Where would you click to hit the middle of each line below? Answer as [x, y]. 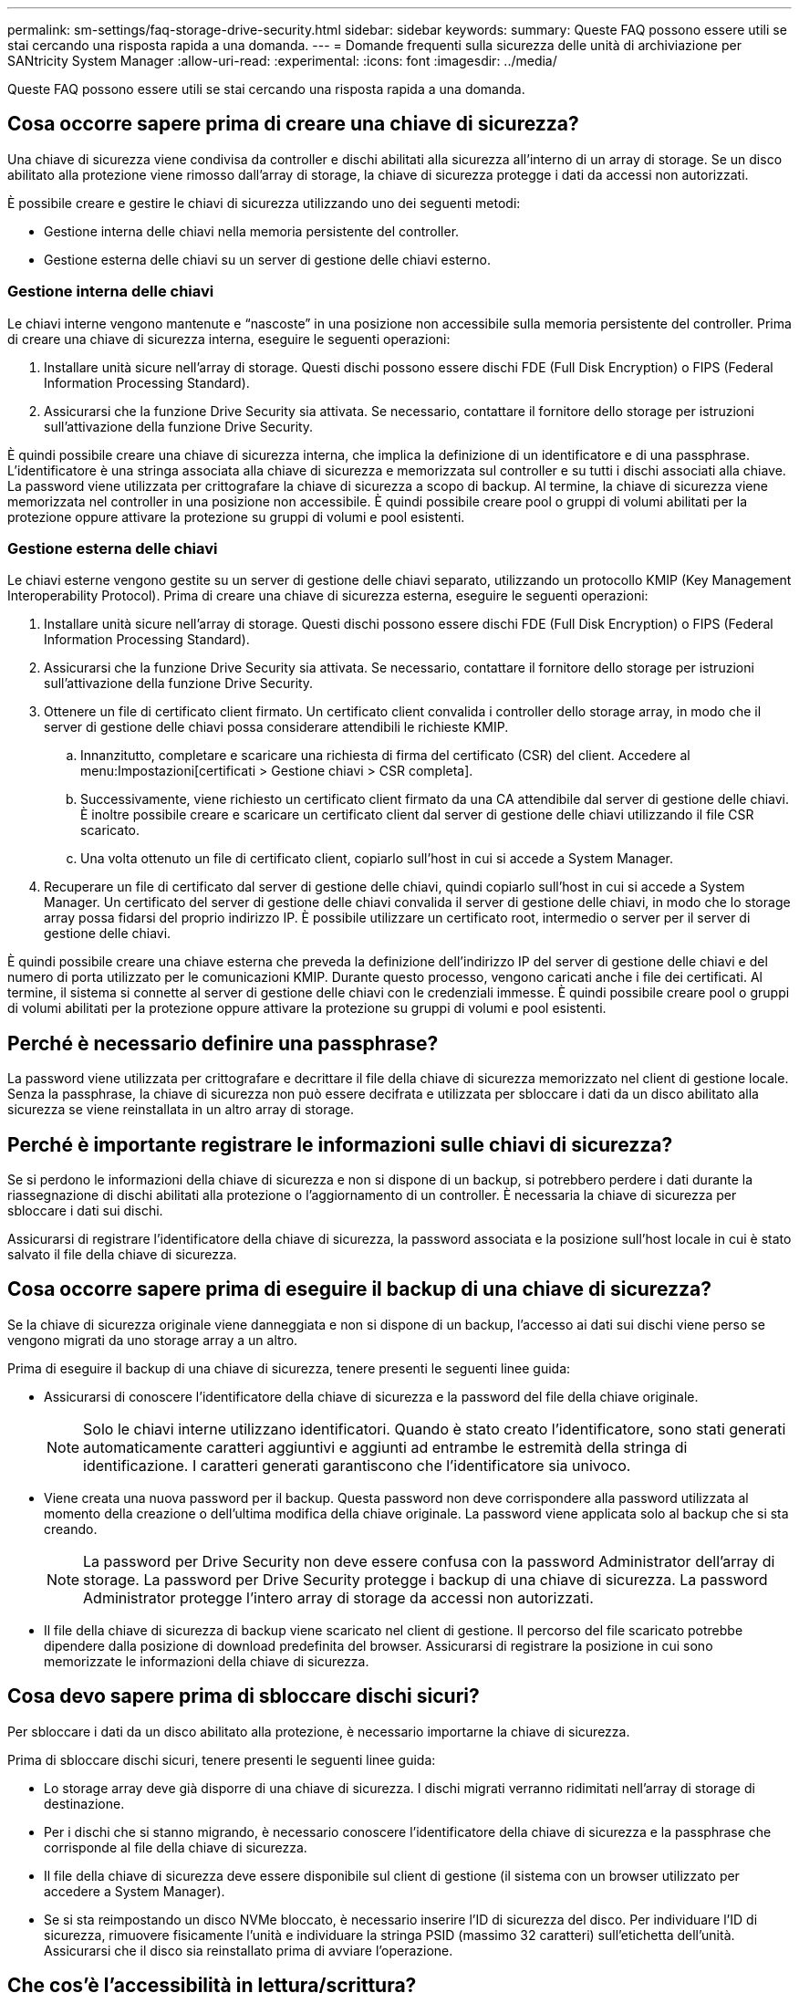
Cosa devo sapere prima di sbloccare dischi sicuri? [244, 1696]
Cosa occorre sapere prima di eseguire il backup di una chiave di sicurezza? [359, 1289]
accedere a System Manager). [135, 1891]
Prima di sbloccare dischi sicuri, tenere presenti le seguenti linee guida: [222, 1759]
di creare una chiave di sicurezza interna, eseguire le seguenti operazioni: [229, 339]
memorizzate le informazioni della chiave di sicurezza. [207, 1661]
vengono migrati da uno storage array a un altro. [153, 1340]
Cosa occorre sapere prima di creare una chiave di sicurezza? [293, 124]
